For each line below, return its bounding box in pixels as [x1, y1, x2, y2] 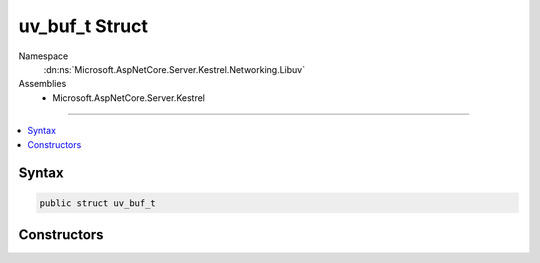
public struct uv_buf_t [39, 197, 157, 209]
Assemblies [18, 78, 67, 90]
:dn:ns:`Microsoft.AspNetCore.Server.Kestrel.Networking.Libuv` [43, 63, 305, 75]
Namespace [18, 50, 69, 62]
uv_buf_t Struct [18, 15, 149, 37]
